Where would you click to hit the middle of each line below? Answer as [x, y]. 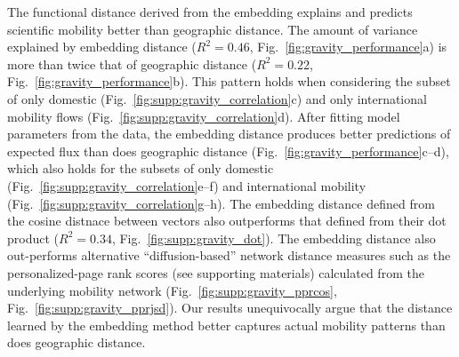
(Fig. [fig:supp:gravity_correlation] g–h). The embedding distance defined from [221, 203]
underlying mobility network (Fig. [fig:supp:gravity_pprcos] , [172, 290]
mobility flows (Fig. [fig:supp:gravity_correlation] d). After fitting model [204, 116]
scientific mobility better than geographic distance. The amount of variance [213, 29]
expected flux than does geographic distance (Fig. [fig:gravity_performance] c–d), [228, 151]
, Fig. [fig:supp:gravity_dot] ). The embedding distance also [274, 238]
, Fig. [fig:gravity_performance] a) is [348, 47]
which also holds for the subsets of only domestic [141, 168]
